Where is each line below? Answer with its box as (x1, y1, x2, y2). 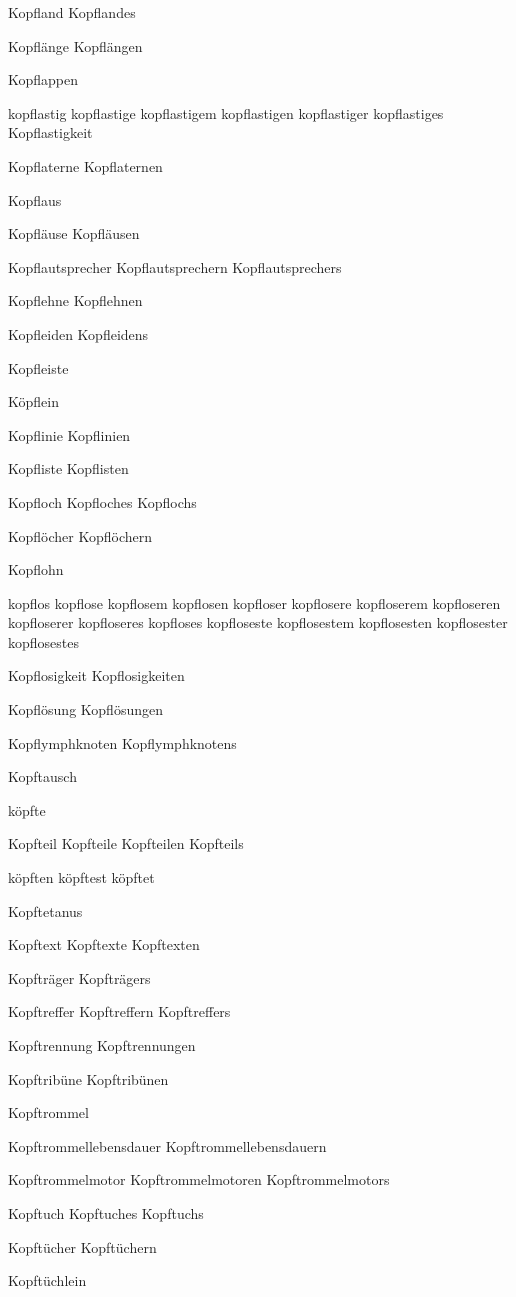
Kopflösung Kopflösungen (8, 699, 163, 720)
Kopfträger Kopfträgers (8, 967, 151, 988)
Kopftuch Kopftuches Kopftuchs (8, 1202, 204, 1223)
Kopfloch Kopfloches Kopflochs (8, 491, 197, 512)
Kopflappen (8, 69, 79, 90)
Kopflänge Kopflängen (8, 35, 143, 56)
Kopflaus (8, 189, 62, 210)
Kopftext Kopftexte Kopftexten (8, 934, 200, 955)
